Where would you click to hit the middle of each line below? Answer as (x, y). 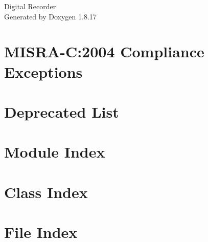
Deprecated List (62, 111)
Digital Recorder (30, 6)
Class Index (46, 192)
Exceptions (43, 71)
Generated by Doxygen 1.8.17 (50, 16)
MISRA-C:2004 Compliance (104, 51)
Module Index (55, 152)
